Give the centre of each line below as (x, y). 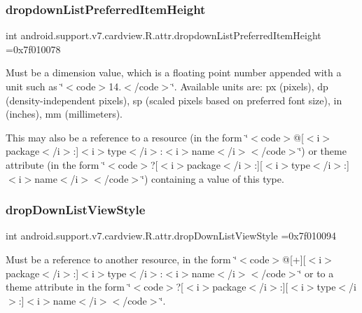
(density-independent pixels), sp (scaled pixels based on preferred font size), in (174, 100)
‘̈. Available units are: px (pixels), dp (250, 86)
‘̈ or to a (316, 273)
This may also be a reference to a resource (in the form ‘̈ (127, 137)
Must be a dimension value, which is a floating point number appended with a (174, 72)
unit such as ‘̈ (35, 86)
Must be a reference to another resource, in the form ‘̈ (121, 259)
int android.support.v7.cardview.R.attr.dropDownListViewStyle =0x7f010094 (171, 236)
